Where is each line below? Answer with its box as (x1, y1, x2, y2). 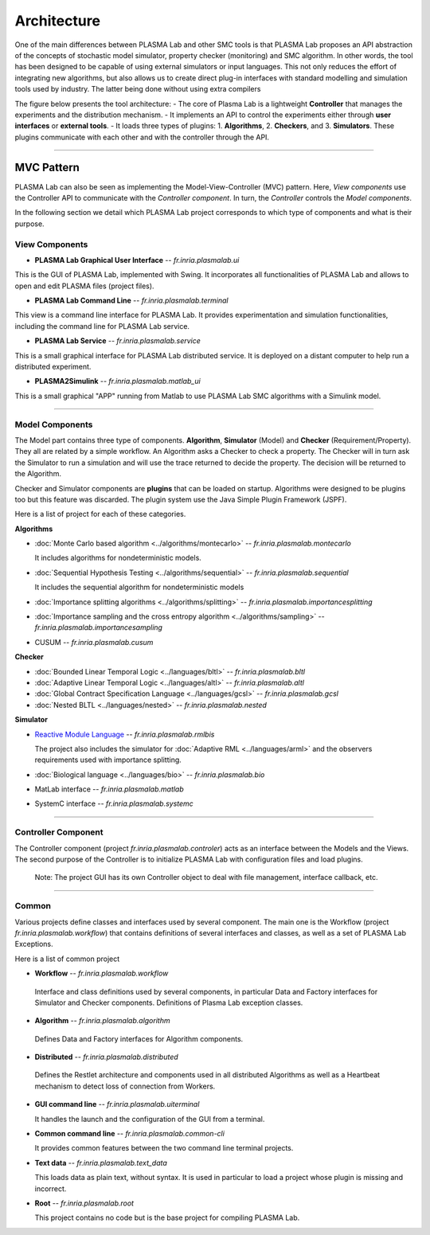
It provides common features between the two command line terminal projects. (34, 1143, 294, 1153)
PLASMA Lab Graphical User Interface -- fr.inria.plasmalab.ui (34, 255, 240, 264)
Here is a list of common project (14, 954, 120, 963)
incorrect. (34, 1183, 67, 1194)
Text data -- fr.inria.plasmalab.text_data (34, 1158, 167, 1167)
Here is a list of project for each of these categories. (14, 510, 186, 519)
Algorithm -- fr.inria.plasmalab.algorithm (34, 1016, 170, 1026)
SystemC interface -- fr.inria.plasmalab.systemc (34, 799, 194, 808)
